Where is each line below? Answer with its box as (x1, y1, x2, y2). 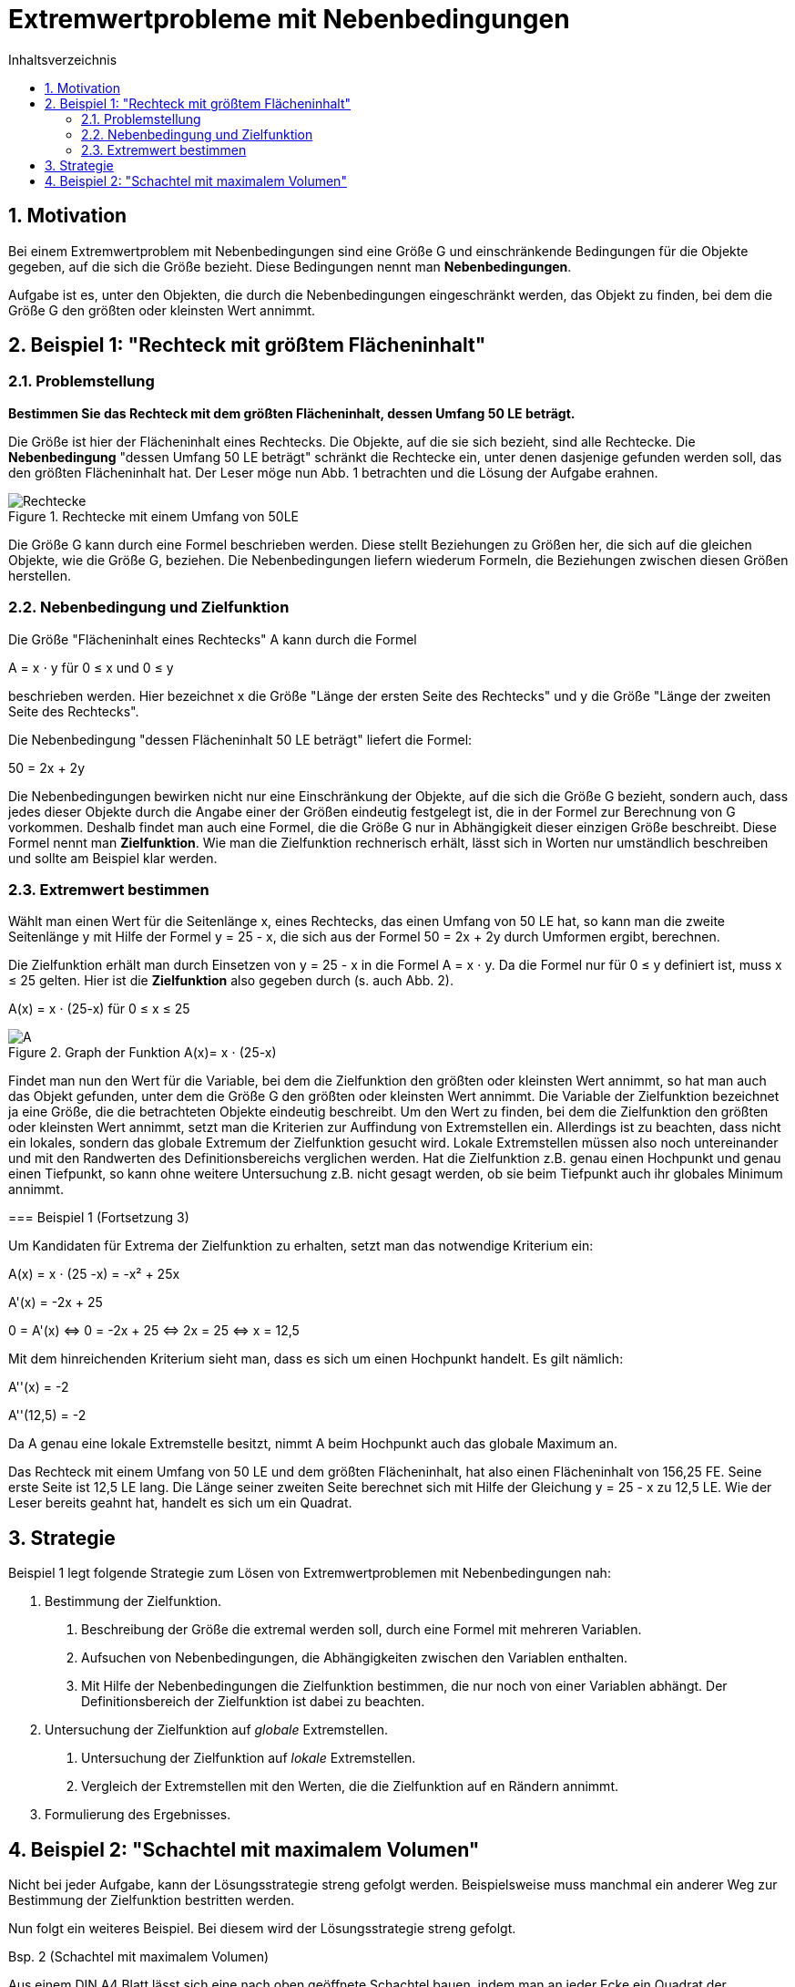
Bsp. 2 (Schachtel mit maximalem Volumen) (8, 1949, 270, 1964)
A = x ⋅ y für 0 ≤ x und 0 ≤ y (8, 659, 174, 675)
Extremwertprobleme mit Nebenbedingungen (8, 4, 570, 35)
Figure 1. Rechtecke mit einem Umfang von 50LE (8, 508, 299, 524)
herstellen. (8, 567, 71, 583)
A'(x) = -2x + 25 (8, 1294, 103, 1311)
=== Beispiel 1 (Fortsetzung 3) (8, 1210, 189, 1226)
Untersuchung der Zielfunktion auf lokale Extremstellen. (81, 1750, 416, 1766)
